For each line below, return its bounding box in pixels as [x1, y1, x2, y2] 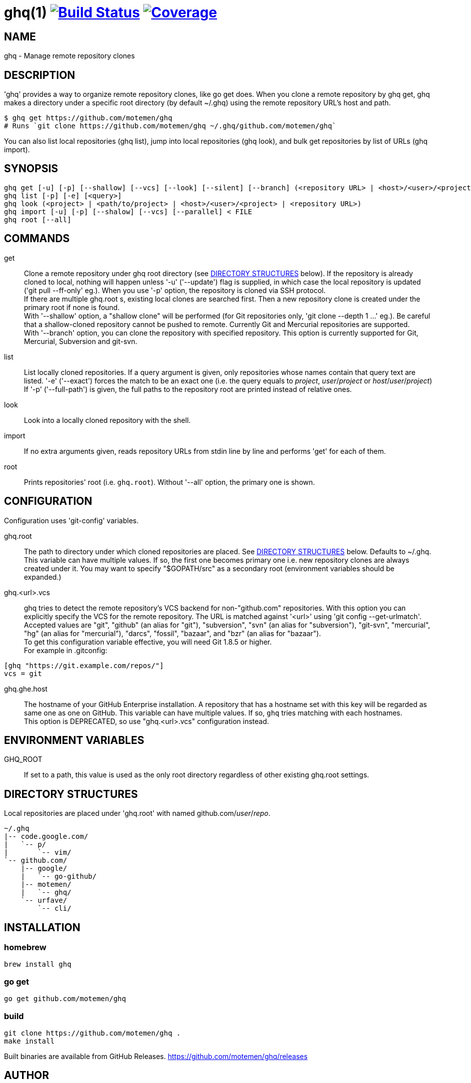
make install [4, 1037, 55, 1045]
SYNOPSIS [4, 162, 58, 175]
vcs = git [4, 669, 42, 678]
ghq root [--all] [4, 215, 71, 224]
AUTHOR [4, 1069, 49, 1082]
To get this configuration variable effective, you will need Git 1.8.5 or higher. [24, 637, 272, 646]
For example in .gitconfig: [24, 646, 107, 655]
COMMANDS [4, 232, 70, 245]
